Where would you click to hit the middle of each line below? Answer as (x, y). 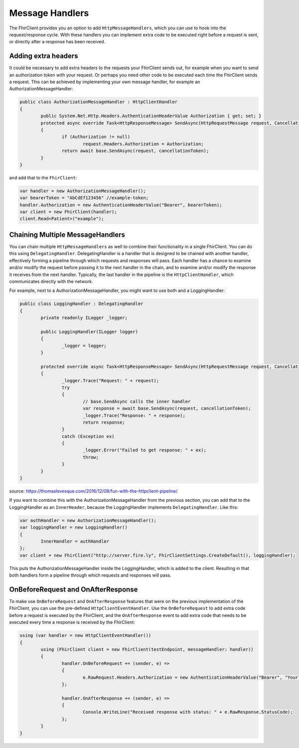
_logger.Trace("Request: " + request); (110, 380)
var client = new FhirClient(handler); (68, 212)
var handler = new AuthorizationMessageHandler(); (83, 191)
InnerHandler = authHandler (75, 541)
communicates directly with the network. (51, 281)
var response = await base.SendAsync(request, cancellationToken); (167, 408)
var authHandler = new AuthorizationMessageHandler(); (88, 520)
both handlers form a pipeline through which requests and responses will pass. (90, 575)
